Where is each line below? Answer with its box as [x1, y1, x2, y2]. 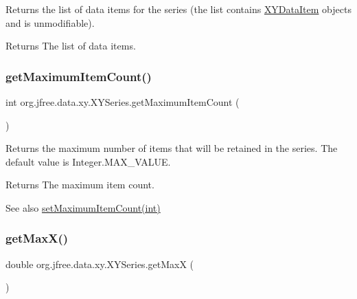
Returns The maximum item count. [5, 177, 154, 192]
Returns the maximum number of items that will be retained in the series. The [5, 141, 338, 155]
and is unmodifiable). [5, 15, 95, 30]
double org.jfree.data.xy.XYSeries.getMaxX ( [5, 256, 194, 271]
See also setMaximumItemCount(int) [5, 200, 161, 214]
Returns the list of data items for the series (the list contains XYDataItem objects [5, 2, 352, 16]
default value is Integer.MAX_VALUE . [5, 154, 171, 168]
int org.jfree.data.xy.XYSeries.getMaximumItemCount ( [5, 95, 240, 109]
